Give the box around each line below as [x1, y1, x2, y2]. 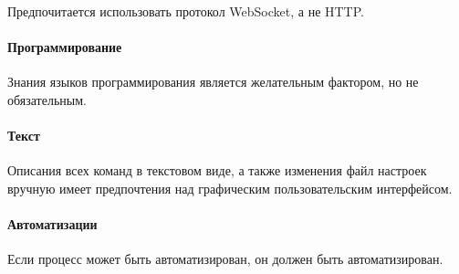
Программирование [7, 37, 122, 57]
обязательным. [7, 90, 87, 109]
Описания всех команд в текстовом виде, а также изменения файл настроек [7, 161, 427, 180]
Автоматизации [7, 215, 98, 234]
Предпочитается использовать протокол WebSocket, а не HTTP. [7, 2, 364, 20]
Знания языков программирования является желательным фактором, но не [7, 72, 419, 91]
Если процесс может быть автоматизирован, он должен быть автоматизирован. [7, 249, 443, 269]
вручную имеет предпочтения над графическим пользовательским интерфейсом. [7, 178, 453, 197]
